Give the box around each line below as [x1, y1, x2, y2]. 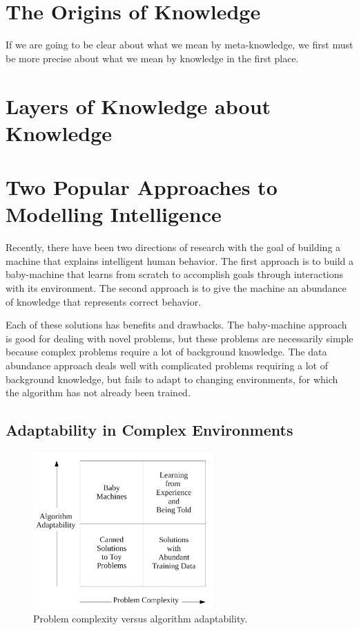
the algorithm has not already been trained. [6, 385, 191, 400]
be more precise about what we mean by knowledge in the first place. [6, 50, 299, 65]
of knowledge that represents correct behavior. [6, 294, 202, 308]
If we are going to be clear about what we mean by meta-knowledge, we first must [6, 37, 353, 52]
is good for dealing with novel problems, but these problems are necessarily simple [6, 331, 353, 345]
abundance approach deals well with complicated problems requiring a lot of [6, 358, 328, 372]
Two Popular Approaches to [6, 173, 278, 201]
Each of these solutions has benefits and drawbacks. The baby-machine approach [6, 317, 347, 332]
